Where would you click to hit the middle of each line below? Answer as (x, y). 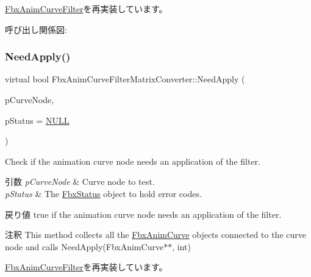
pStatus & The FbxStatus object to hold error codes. (103, 193)
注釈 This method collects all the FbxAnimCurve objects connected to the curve (155, 235)
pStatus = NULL (37, 120)
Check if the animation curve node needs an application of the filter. (133, 161)
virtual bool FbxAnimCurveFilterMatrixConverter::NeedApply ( (125, 79)
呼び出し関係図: (36, 29)
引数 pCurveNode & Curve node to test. (80, 182)
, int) (181, 246)
